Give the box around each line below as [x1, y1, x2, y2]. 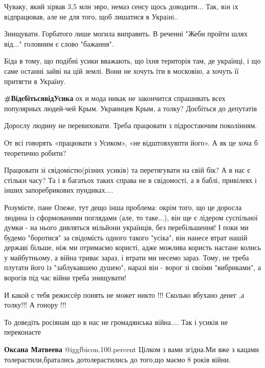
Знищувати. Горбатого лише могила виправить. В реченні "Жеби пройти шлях [4, 28, 248, 39]
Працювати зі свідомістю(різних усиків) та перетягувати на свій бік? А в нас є [4, 165, 251, 175]
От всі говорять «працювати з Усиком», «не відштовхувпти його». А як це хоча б [4, 137, 258, 148]
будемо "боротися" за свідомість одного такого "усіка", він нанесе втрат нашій [4, 232, 248, 242]
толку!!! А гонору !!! [4, 299, 67, 310]
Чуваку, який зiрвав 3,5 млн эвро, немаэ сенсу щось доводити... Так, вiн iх [4, 1, 238, 11]
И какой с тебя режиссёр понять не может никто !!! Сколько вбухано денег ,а [4, 289, 245, 300]
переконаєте [4, 326, 41, 337]
